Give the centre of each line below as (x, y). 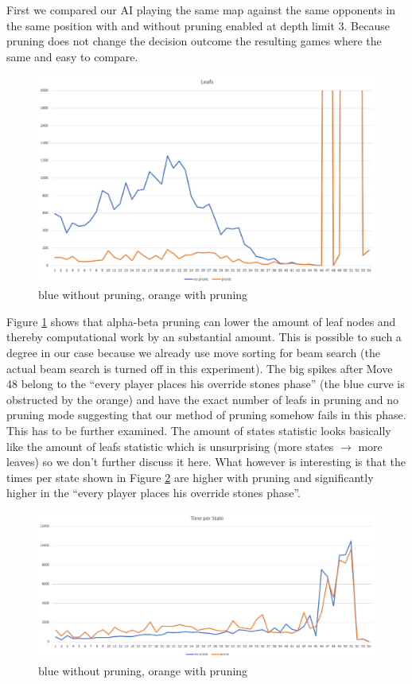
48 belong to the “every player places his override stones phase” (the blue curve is (206, 384)
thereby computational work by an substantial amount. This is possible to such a (204, 337)
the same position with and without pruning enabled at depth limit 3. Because (198, 25)
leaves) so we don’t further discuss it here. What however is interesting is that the (206, 462)
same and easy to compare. (72, 56)
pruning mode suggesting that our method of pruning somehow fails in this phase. (206, 415)
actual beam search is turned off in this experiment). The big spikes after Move (200, 368)
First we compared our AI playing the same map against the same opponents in (201, 10)
